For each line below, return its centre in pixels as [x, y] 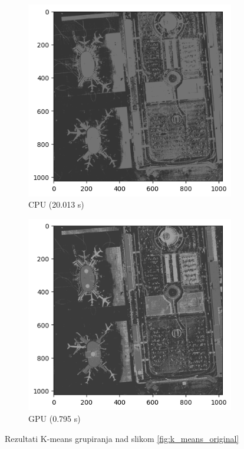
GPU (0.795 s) [55, 418]
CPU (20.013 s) [56, 204]
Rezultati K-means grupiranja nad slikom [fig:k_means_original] [122, 438]
